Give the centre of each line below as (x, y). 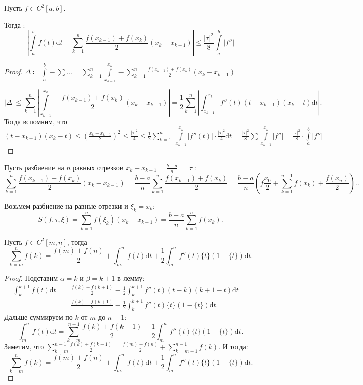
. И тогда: (233, 347)
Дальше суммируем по (38, 317)
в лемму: (131, 278)
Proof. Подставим (31, 278)
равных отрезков (98, 167)
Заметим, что (24, 347)
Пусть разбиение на (34, 167)
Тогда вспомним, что (36, 121)
